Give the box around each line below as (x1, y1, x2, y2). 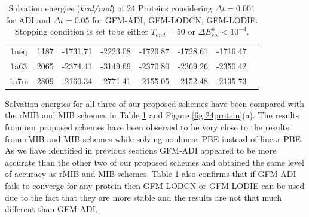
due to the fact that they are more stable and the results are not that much (5, 191, 282, 203)
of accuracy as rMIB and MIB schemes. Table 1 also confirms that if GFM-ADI (5, 167, 296, 180)
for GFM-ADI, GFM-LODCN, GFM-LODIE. (92, 13, 258, 26)
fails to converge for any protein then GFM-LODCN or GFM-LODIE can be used (5, 179, 305, 191)
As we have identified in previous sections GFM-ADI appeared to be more (5, 144, 277, 157)
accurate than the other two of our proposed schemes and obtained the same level (5, 155, 304, 168)
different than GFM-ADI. (5, 203, 98, 215)
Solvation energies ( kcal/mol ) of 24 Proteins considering (8, 2, 213, 14)
